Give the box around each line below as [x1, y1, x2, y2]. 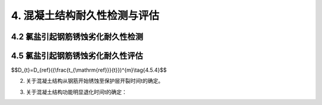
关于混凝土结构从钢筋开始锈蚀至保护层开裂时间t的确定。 [26, 78, 164, 85]
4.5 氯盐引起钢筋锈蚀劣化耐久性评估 [11, 51, 143, 61]
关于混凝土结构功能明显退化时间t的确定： [26, 88, 128, 95]
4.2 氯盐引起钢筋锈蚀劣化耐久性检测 [11, 32, 143, 42]
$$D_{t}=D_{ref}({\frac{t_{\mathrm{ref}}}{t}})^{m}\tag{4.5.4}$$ [11, 66, 167, 74]
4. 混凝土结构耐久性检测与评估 [11, 9, 160, 22]
